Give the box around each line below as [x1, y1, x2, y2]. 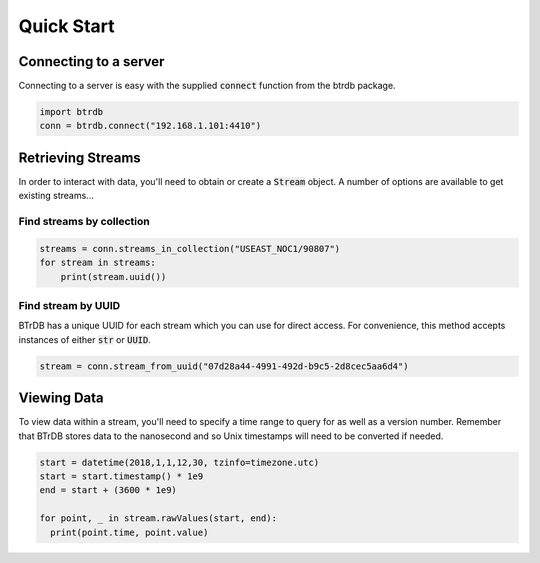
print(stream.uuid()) [60, 271, 167, 282]
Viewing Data [18, 390, 104, 407]
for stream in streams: [39, 257, 157, 269]
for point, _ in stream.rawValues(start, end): [39, 513, 277, 524]
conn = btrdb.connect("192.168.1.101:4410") [39, 120, 262, 132]
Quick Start [18, 15, 115, 37]
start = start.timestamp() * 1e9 [39, 471, 204, 482]
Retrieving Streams [18, 149, 142, 166]
